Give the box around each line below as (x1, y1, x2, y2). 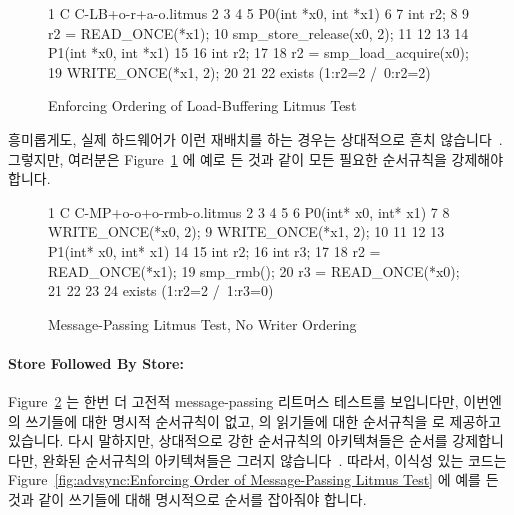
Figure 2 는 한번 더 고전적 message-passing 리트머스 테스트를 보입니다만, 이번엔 (8, 391, 502, 412)
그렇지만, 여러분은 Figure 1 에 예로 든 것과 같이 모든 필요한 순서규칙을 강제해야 (8, 148, 504, 169)
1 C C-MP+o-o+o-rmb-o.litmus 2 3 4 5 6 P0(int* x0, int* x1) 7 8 (48, 201, 450, 222)
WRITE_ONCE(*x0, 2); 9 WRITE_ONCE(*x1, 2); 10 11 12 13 (48, 221, 445, 242)
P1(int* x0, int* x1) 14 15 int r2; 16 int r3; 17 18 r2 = (48, 240, 381, 261)
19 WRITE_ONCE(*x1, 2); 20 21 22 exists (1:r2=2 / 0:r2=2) (48, 61, 431, 82)
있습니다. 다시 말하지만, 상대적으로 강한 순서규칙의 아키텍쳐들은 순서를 (8, 430, 448, 451)
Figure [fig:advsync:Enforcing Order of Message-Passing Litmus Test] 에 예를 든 (8, 469, 499, 490)
